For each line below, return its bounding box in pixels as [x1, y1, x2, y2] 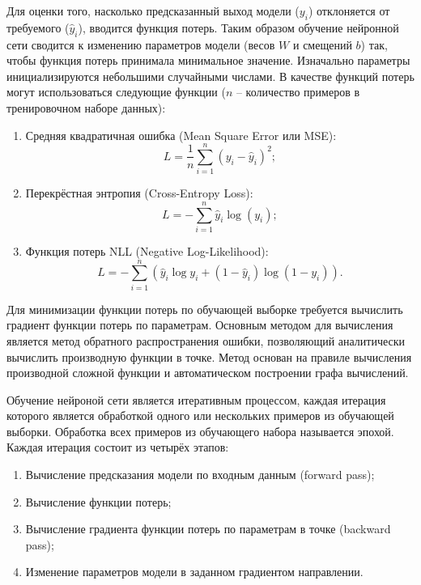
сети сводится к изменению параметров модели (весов [6, 36, 275, 53]
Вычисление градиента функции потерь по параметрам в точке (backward [25, 520, 391, 537]
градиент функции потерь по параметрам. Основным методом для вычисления [6, 316, 393, 333]
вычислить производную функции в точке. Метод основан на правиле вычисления [6, 348, 412, 365]
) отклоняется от [308, 2, 390, 19]
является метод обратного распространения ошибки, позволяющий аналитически [6, 332, 406, 349]
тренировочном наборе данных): [6, 99, 166, 116]
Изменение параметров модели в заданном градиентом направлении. [25, 563, 364, 580]
